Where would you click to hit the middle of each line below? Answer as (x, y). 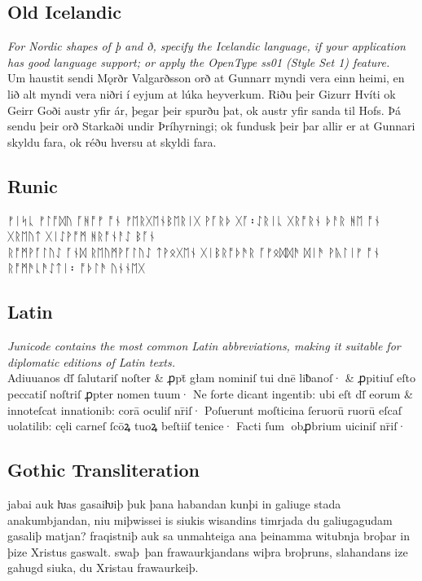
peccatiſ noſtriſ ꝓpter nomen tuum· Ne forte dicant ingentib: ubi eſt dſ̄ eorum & (210, 393)
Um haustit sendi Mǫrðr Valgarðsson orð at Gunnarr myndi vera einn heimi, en (206, 78)
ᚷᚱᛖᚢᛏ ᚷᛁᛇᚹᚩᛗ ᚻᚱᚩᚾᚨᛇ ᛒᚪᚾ (81, 236)
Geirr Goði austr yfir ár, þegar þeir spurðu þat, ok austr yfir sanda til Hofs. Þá (204, 110)
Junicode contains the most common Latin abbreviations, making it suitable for (204, 346)
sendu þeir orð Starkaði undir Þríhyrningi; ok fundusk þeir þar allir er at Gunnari (211, 126)
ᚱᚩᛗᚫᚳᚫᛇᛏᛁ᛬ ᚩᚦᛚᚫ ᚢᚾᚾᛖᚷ (76, 268)
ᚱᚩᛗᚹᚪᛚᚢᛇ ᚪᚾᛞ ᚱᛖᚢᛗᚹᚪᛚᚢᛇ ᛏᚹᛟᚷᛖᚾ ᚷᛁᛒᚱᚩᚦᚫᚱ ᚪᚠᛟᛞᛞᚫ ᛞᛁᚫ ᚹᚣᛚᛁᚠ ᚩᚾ (194, 251)
